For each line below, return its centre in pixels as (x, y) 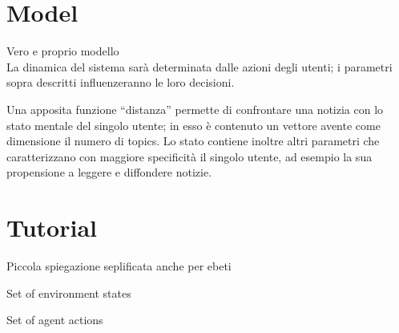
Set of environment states (69, 292)
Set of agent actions (55, 320)
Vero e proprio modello (63, 51)
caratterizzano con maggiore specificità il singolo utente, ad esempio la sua (189, 156)
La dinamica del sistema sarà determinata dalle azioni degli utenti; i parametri (199, 66)
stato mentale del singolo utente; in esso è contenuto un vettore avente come (193, 125)
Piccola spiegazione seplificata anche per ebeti (119, 266)
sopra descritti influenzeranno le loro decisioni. (121, 82)
